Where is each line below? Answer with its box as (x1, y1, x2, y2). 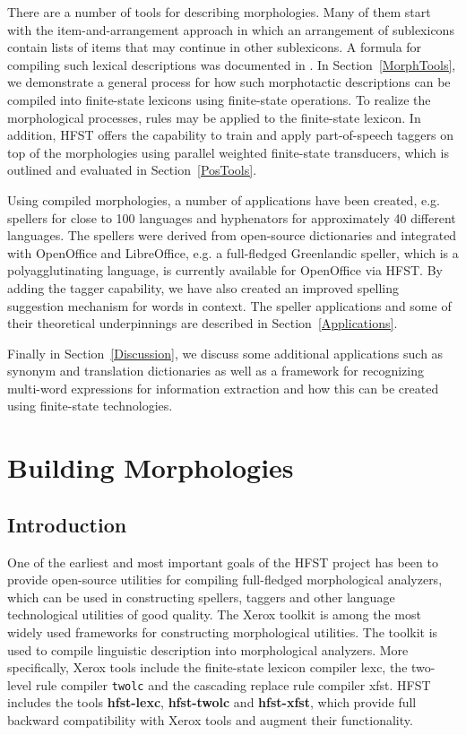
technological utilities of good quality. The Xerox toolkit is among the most (7, 605, 421, 624)
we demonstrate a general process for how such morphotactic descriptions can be (7, 73, 451, 91)
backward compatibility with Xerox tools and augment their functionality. (7, 711, 413, 730)
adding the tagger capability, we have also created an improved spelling (7, 278, 399, 297)
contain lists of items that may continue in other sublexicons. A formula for (7, 38, 422, 56)
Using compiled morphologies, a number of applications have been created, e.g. (7, 190, 440, 209)
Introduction (7, 510, 127, 538)
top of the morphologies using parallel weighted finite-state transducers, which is (7, 143, 449, 161)
